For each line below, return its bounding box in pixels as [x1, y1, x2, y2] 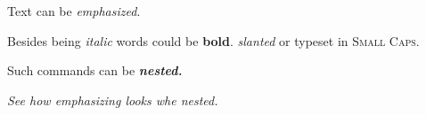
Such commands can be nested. [7, 61, 183, 80]
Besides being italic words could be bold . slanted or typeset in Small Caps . [7, 31, 420, 50]
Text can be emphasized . [7, 2, 141, 19]
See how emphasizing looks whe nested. [7, 90, 218, 109]
